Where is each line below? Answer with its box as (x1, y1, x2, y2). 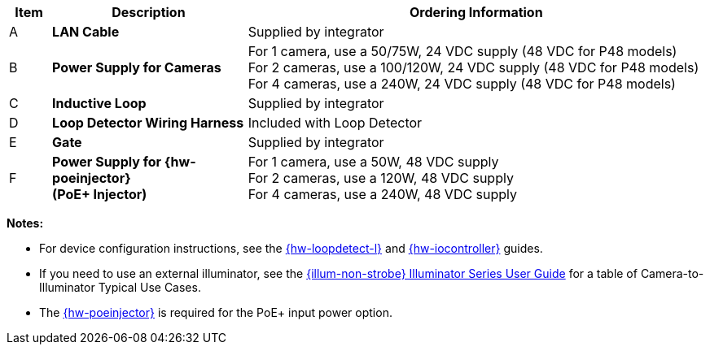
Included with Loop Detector (248, 115, 423, 131)
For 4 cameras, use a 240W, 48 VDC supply (248, 186, 518, 202)
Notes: (7, 216, 44, 230)
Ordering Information (410, 4, 543, 20)
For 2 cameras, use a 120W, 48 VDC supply (248, 170, 514, 186)
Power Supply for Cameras (52, 59, 221, 76)
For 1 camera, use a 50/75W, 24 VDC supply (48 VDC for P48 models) (248, 43, 677, 59)
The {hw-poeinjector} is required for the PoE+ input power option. (39, 305, 392, 319)
